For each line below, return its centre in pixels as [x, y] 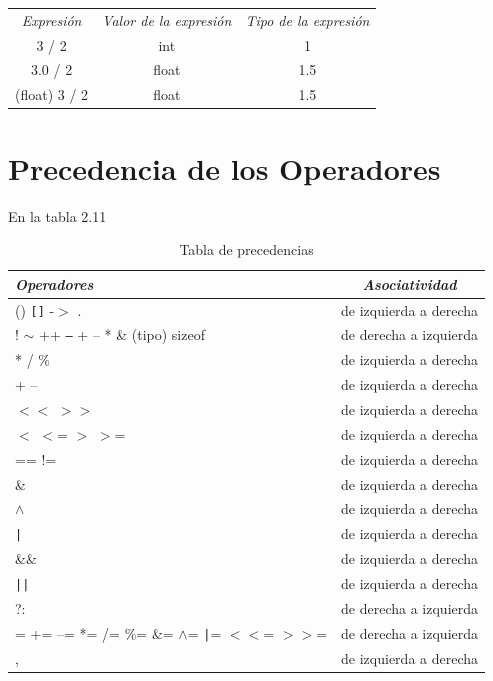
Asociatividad [409, 283]
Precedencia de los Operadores [224, 167]
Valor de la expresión [167, 19]
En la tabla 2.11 [57, 215]
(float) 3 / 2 [52, 94]
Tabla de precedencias [246, 249]
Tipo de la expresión [307, 19]
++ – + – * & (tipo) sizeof [122, 334]
